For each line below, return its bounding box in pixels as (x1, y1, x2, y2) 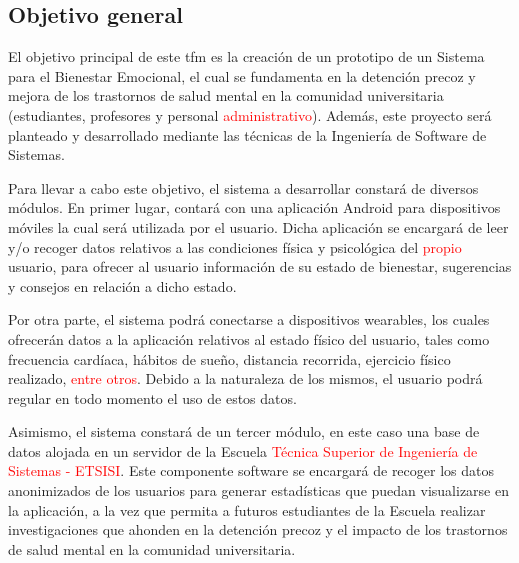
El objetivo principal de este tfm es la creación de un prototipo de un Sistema (8, 46, 485, 67)
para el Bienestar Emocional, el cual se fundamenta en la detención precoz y (8, 65, 476, 86)
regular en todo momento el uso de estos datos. (8, 387, 297, 408)
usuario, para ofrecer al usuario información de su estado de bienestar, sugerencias (8, 256, 512, 277)
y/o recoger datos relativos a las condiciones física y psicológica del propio (8, 236, 462, 257)
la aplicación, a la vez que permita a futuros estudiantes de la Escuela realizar (8, 499, 486, 520)
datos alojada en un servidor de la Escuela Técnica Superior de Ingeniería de (8, 440, 478, 461)
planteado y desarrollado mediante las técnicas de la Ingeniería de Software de (8, 124, 487, 145)
